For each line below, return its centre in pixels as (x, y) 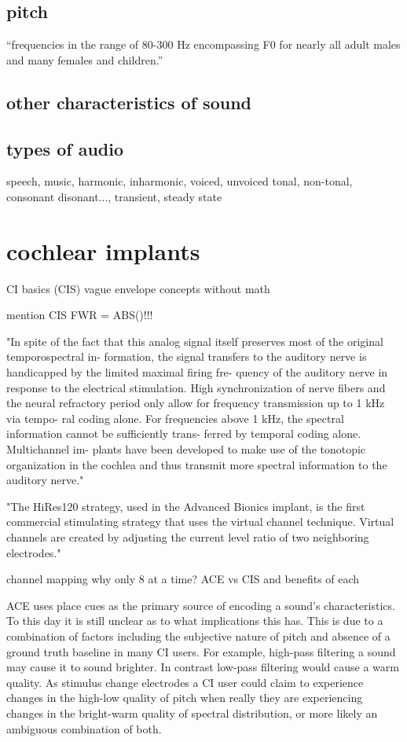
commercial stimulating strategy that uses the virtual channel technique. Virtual (200, 522)
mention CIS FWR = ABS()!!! (80, 315)
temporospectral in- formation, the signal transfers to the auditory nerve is (187, 356)
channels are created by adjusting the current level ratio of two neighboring (188, 537)
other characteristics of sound (129, 102)
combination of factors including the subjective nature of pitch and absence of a (198, 635)
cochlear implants (103, 250)
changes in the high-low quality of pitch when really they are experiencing (185, 698)
